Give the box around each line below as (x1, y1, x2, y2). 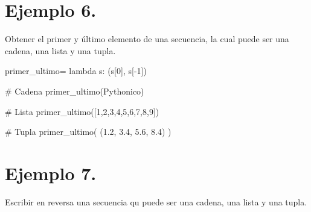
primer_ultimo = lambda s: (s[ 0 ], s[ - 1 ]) (5, 64, 147, 77)
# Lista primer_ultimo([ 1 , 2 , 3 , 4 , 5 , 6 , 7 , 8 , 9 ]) (5, 105, 159, 117)
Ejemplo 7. (5, 160, 97, 185)
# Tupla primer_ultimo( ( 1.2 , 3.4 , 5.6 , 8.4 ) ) (5, 125, 172, 138)
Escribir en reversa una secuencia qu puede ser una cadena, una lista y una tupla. (5, 195, 307, 208)
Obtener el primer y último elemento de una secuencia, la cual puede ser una (5, 33, 289, 45)
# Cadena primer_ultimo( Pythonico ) (5, 84, 144, 97)
